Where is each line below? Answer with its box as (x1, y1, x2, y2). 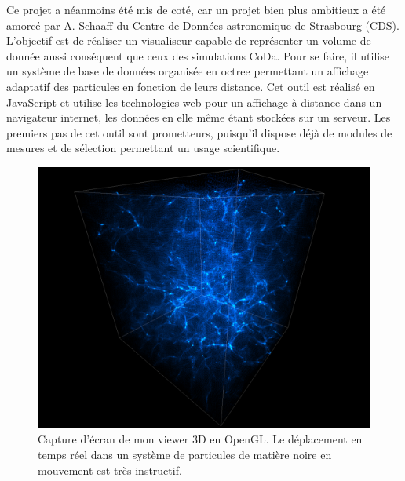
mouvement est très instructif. (38, 461, 182, 478)
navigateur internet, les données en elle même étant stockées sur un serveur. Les (6, 109, 391, 126)
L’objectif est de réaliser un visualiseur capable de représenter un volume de (6, 32, 371, 49)
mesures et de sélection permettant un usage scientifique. (6, 140, 280, 156)
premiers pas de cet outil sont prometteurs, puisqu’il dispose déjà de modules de (6, 124, 392, 140)
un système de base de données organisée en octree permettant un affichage (6, 63, 369, 79)
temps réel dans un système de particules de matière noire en (38, 446, 332, 463)
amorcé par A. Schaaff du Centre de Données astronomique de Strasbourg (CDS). (6, 16, 400, 33)
